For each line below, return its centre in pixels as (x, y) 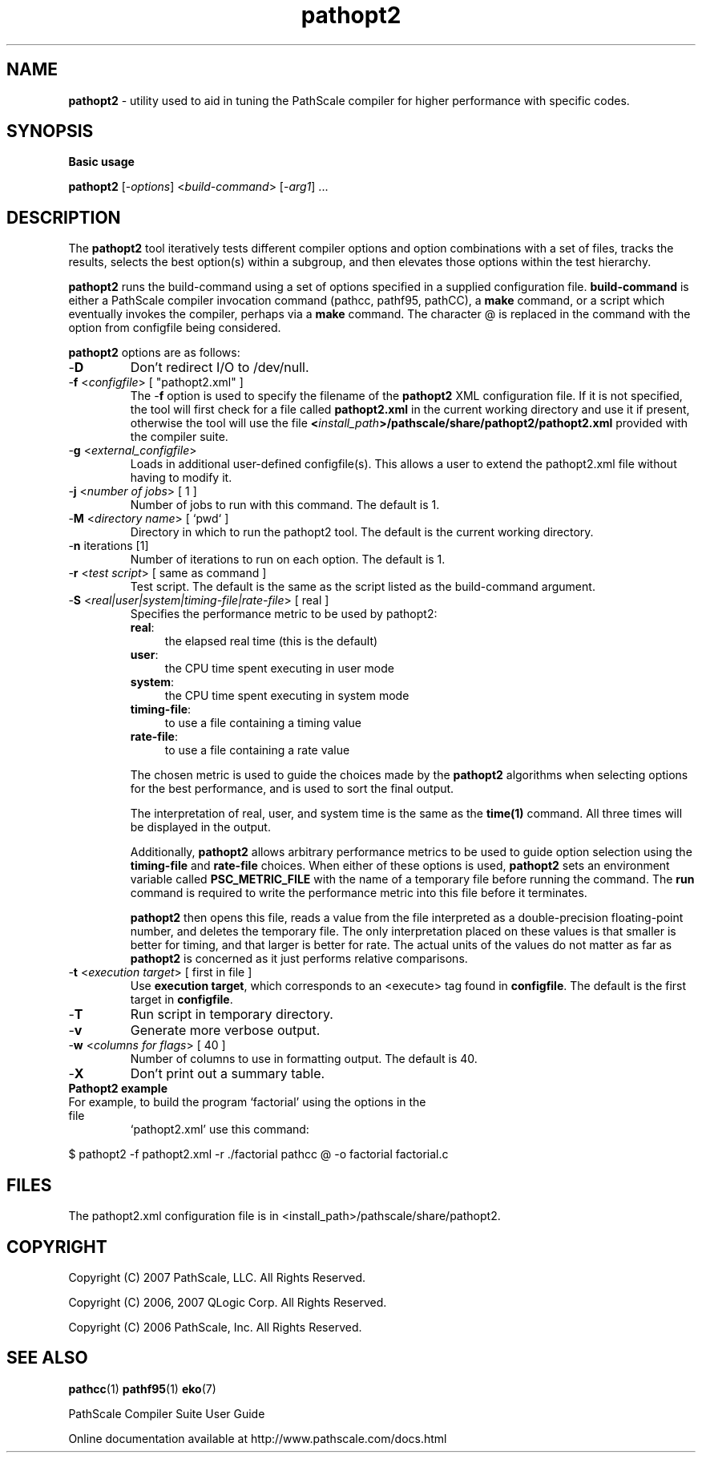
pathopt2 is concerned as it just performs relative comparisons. (299, 959)
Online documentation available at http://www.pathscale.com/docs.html (258, 1438)
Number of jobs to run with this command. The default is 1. (285, 505)
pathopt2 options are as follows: (154, 353)
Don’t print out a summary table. (228, 1074)
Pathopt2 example (118, 1089)
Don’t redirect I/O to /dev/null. (220, 368)
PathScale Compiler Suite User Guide (167, 1413)
